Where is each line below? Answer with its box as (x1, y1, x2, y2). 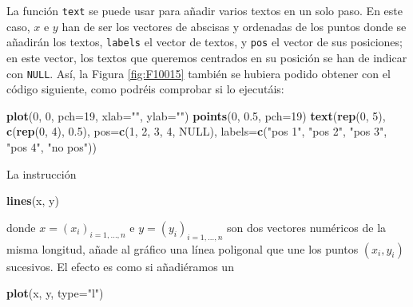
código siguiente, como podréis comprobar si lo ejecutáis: (6, 81, 284, 97)
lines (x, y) (6, 192, 59, 209)
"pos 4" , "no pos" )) (6, 138, 97, 155)
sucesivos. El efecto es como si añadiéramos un (6, 258, 234, 274)
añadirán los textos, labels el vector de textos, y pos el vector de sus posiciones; (6, 33, 403, 50)
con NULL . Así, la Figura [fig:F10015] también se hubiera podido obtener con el (6, 65, 391, 81)
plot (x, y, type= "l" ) (6, 285, 104, 301)
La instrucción (6, 165, 77, 182)
